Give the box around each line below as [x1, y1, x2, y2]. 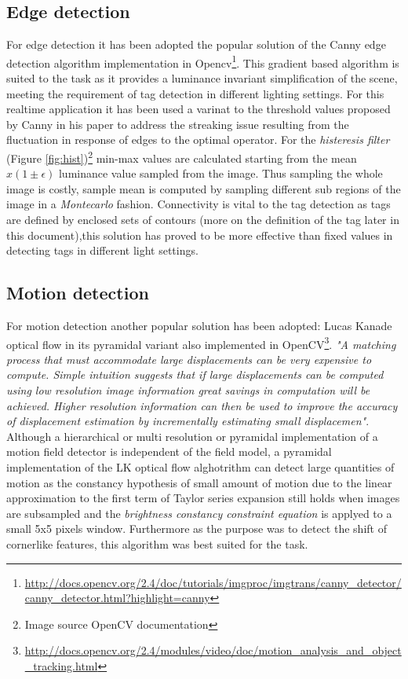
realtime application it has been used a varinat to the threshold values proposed [6, 101, 391, 117]
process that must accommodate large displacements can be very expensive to [6, 351, 372, 367]
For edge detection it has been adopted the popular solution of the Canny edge [6, 36, 386, 53]
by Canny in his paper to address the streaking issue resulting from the [6, 116, 349, 132]
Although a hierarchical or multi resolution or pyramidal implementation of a [6, 428, 378, 444]
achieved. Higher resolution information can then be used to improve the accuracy [6, 397, 398, 413]
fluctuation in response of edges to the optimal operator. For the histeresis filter [6, 131, 390, 148]
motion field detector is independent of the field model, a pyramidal [6, 443, 332, 460]
